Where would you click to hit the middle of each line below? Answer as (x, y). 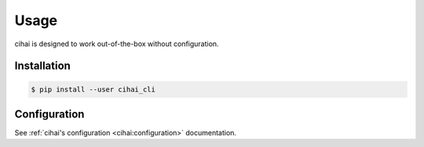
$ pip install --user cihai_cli (93, 89)
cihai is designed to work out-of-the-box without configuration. (117, 44)
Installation (42, 66)
